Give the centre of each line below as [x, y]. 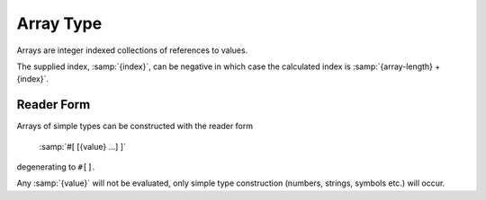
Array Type [59, 23]
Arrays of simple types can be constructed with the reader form [135, 126]
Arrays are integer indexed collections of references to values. [132, 50]
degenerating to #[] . [55, 167]
